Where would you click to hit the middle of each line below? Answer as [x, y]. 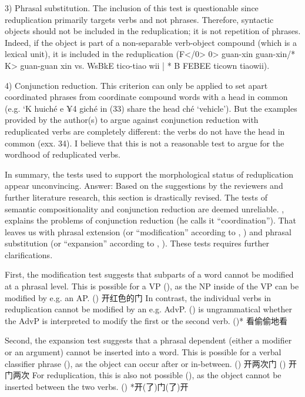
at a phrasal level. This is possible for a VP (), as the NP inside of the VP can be [152, 286]
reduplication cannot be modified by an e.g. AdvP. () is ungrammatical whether [148, 309]
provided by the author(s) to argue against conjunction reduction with [132, 120]
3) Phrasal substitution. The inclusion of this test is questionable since [132, 8]
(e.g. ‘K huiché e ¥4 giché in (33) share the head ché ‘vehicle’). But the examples [151, 108]
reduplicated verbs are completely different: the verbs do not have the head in [145, 131]
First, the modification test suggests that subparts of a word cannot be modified [149, 274]
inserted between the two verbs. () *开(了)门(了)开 [97, 386]
